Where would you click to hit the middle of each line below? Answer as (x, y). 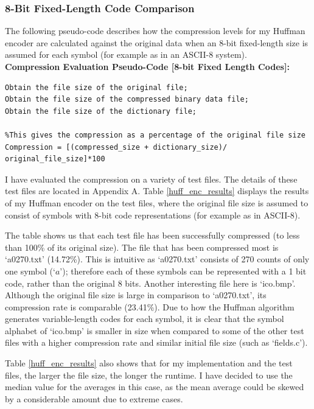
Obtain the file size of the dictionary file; (101, 111)
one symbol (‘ (30, 271)
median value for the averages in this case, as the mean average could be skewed (155, 387)
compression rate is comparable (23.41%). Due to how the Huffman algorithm (150, 306)
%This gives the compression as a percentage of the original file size (155, 135)
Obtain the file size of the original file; (96, 87)
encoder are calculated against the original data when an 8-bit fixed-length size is (157, 42)
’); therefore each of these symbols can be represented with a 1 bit (183, 271)
